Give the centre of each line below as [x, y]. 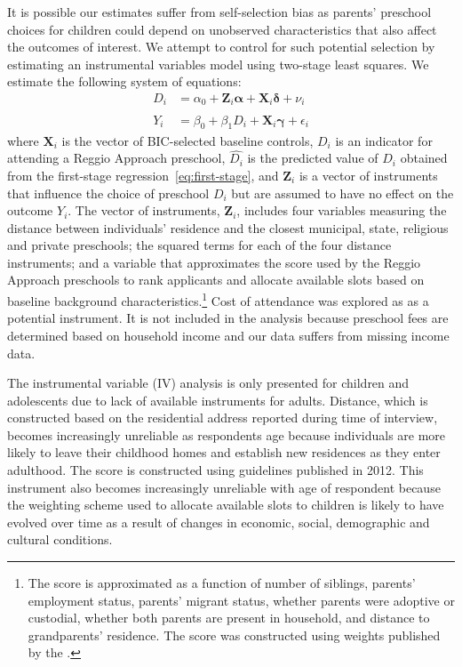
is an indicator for [384, 140]
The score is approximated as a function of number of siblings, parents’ [222, 583]
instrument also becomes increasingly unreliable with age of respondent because [224, 487]
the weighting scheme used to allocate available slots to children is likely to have [226, 505]
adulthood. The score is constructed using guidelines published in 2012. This [215, 470]
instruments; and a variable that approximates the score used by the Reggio [214, 262]
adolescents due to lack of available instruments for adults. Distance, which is [218, 400]
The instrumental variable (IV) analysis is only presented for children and [208, 383]
